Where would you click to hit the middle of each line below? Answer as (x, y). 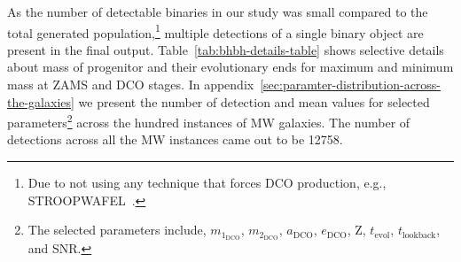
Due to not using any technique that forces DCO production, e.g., (207, 183)
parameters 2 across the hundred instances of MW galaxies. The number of (209, 121)
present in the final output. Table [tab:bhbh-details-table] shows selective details (226, 49)
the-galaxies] (41, 101)
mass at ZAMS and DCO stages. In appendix (131, 85)
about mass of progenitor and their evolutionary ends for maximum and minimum (230, 67)
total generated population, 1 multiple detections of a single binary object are (215, 31)
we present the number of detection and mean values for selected (254, 101)
